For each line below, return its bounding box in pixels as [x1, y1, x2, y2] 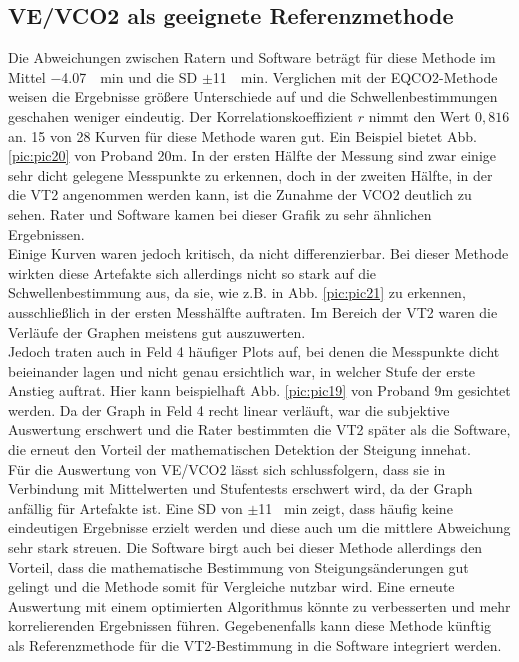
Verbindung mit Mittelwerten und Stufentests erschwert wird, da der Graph [8, 478, 473, 499]
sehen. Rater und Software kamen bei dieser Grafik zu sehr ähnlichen [8, 203, 432, 224]
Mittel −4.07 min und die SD [8, 66, 198, 87]
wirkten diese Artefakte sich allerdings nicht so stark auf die [8, 262, 377, 283]
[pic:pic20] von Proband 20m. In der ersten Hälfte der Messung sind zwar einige [8, 145, 496, 166]
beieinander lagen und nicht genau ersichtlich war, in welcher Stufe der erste [8, 360, 476, 381]
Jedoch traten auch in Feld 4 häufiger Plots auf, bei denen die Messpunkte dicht [8, 341, 500, 362]
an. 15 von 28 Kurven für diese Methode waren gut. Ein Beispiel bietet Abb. [8, 125, 477, 146]
